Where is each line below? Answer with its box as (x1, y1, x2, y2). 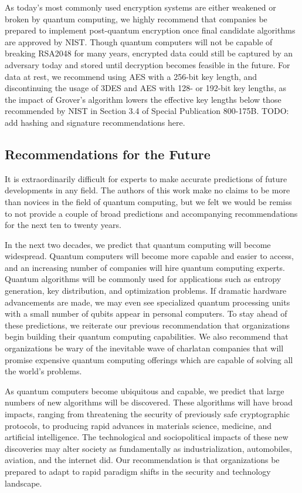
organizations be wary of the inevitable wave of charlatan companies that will (5, 342, 284, 354)
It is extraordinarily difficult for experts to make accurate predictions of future (5, 172, 287, 185)
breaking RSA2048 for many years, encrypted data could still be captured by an (5, 47, 293, 59)
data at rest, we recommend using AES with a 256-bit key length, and (5, 70, 257, 82)
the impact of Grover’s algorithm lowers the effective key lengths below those (5, 93, 281, 105)
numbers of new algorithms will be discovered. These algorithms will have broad (5, 396, 293, 408)
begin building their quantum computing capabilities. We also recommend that (5, 330, 289, 343)
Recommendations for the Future (5, 145, 211, 163)
